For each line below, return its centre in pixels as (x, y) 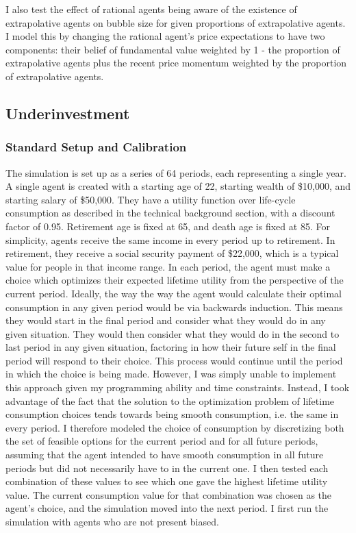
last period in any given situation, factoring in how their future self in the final (171, 347)
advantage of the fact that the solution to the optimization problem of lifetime (170, 400)
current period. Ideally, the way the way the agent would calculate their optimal (174, 293)
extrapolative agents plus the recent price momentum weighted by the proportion (176, 63)
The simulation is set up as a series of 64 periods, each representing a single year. (176, 172)
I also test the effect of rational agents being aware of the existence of (151, 9)
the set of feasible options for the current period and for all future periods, (162, 441)
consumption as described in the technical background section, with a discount (170, 213)
